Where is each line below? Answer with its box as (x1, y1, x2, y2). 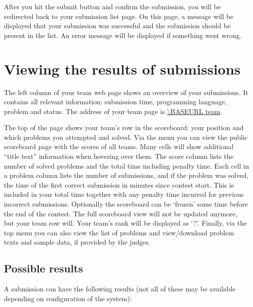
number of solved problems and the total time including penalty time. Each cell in (4, 160, 249, 171)
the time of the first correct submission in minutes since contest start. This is (4, 179, 234, 190)
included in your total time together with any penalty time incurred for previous (4, 189, 244, 199)
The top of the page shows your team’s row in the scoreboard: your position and (4, 122, 244, 133)
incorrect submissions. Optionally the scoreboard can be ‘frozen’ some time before (4, 199, 248, 209)
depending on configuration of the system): (4, 293, 132, 303)
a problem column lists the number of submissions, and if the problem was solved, (4, 170, 249, 180)
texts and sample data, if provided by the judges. (4, 237, 150, 247)
